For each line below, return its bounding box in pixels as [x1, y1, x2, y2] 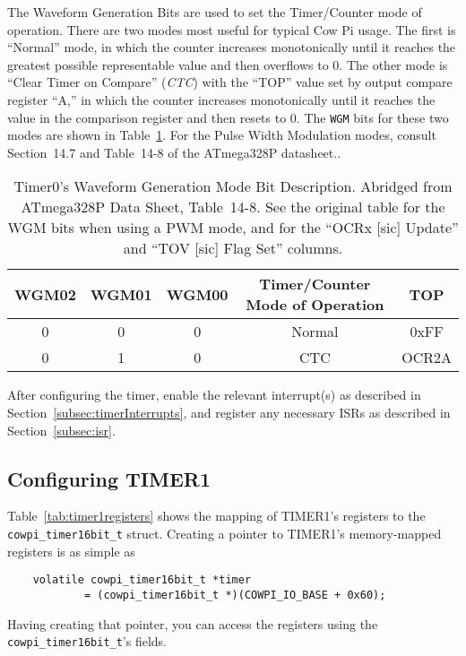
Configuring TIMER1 [7, 464, 211, 492]
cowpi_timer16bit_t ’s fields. [7, 632, 168, 651]
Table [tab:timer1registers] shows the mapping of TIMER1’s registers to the [7, 506, 426, 525]
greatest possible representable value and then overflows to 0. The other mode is [7, 55, 448, 73]
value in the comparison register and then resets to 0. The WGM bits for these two [7, 108, 449, 126]
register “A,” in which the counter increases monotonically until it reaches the [7, 90, 436, 108]
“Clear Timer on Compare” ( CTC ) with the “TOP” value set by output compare [7, 73, 453, 91]
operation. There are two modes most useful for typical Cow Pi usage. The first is [7, 20, 456, 39]
